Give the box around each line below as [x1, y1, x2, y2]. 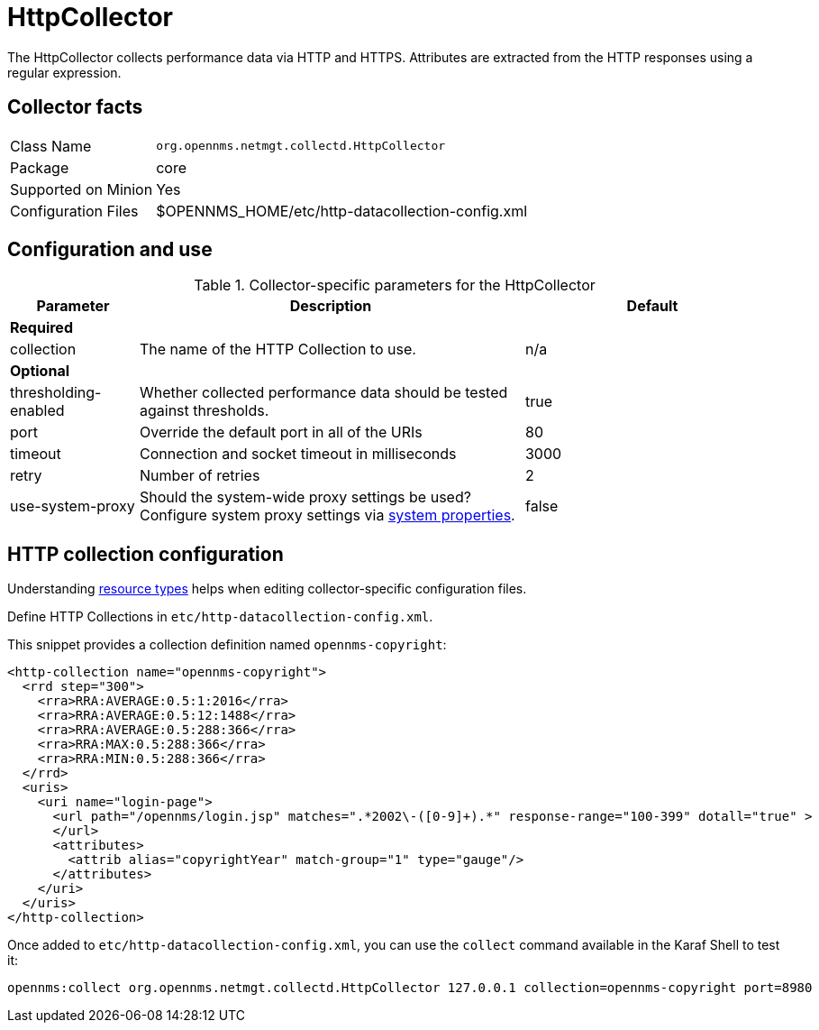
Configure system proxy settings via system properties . [139, 506, 515, 525]
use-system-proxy [10, 497, 135, 516]
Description [289, 297, 372, 316]
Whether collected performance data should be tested [139, 383, 508, 402]
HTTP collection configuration [7, 542, 284, 566]
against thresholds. [139, 401, 269, 420]
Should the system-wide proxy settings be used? [139, 488, 471, 507]
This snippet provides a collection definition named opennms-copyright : [7, 637, 447, 653]
